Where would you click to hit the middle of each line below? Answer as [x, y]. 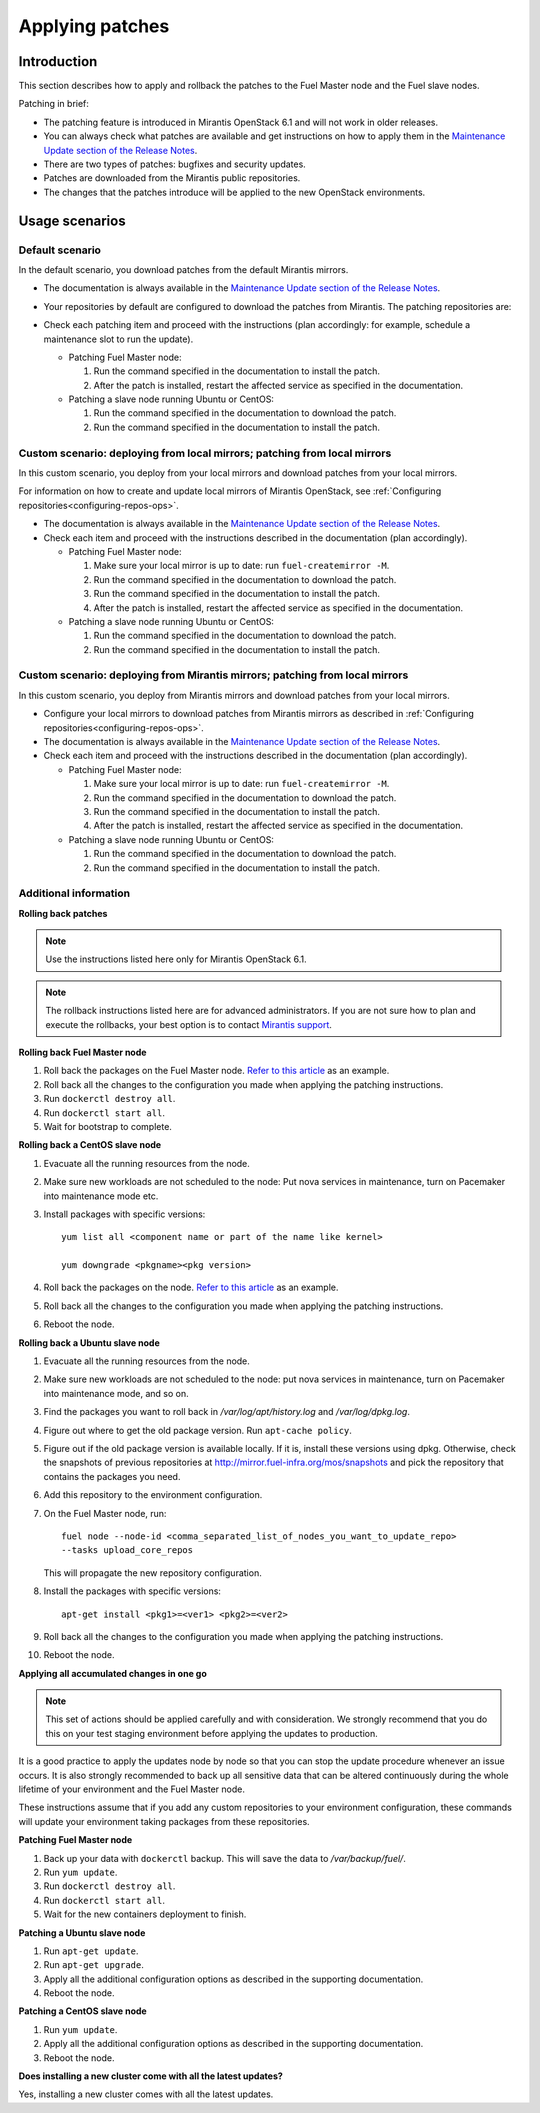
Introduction [58, 61]
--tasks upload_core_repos [127, 1550]
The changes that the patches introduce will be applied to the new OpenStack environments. [234, 192]
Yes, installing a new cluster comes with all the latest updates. [146, 2094]
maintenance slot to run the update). [118, 339]
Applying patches [94, 26]
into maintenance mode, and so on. [116, 1393]
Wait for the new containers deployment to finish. [145, 1914]
